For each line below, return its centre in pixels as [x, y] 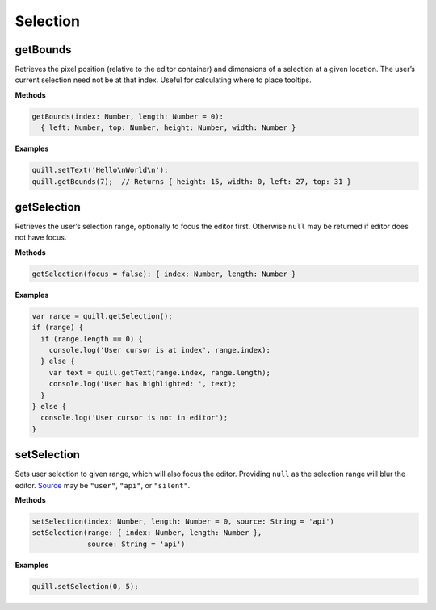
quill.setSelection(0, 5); [85, 586]
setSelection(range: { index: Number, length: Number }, [147, 533]
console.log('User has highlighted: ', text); [143, 384]
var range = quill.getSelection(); [102, 316]
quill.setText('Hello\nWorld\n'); [100, 170]
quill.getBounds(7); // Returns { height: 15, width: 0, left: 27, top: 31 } [191, 181]
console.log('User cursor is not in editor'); [134, 418]
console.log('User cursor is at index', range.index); [159, 350]
